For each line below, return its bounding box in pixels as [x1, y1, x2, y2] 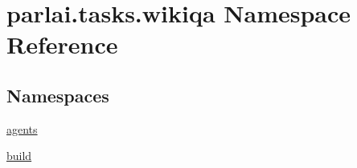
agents [6, 120, 38, 137]
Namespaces [6, 82, 109, 107]
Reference [6, 28, 118, 61]
